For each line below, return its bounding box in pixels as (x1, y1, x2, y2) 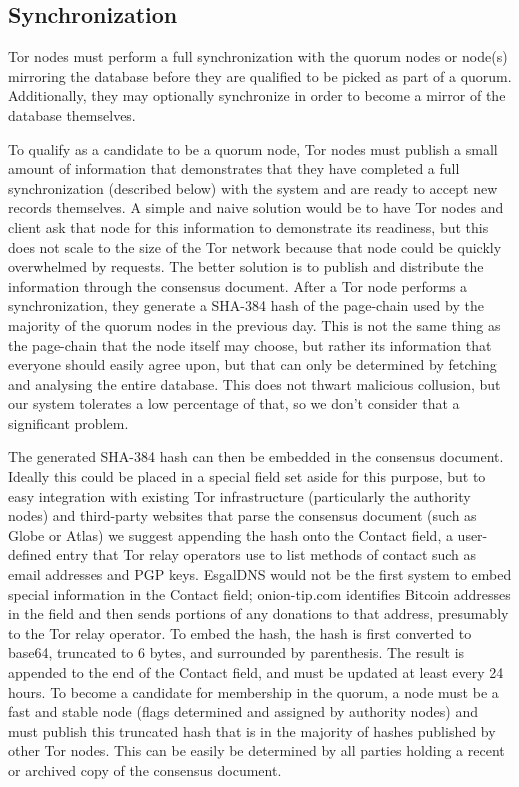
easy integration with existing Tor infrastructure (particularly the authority (8, 485, 471, 506)
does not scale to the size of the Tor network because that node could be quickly (8, 236, 502, 257)
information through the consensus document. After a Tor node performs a (8, 275, 468, 296)
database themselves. (8, 104, 136, 125)
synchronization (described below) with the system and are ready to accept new (8, 177, 498, 198)
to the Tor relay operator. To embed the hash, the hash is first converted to (8, 622, 472, 643)
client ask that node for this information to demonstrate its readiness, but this (8, 216, 489, 237)
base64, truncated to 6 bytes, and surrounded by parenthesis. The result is (8, 642, 465, 663)
